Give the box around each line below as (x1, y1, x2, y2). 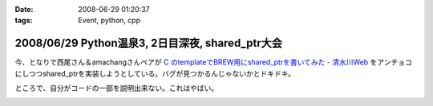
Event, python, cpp (78, 16, 141, 26)
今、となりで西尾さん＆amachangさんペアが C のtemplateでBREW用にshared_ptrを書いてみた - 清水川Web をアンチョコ (14, 57, 413, 67)
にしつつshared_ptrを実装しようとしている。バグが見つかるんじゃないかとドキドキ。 (14, 69, 296, 78)
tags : (14, 16, 33, 26)
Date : (14, 5, 34, 14)
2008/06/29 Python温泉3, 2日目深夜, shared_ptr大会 (14, 37, 282, 50)
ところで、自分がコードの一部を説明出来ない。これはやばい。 (14, 84, 219, 93)
